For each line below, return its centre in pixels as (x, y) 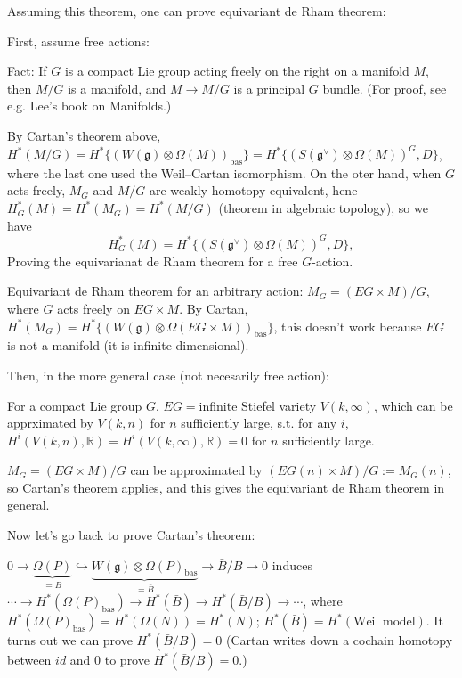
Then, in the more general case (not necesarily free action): (168, 375)
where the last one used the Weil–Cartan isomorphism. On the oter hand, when (224, 172)
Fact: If (27, 71)
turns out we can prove (70, 640)
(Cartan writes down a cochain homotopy (339, 640)
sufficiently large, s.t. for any (259, 423)
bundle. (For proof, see (385, 88)
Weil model (384, 622)
